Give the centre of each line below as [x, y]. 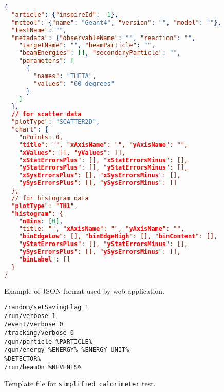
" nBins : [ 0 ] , [41, 221]
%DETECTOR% [23, 359]
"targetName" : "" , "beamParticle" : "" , [87, 45]
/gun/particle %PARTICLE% [48, 341]
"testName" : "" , [39, 30]
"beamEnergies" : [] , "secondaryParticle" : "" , [100, 53]
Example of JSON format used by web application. [85, 291]
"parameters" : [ [46, 61]
